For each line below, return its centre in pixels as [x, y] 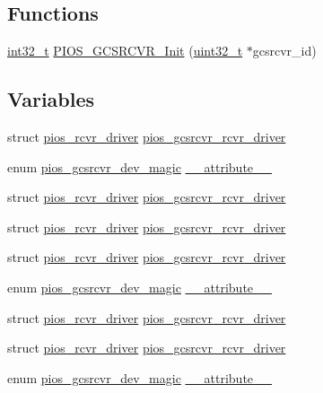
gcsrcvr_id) [284, 51]
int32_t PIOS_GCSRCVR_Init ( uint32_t [125, 51]
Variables [51, 99]
